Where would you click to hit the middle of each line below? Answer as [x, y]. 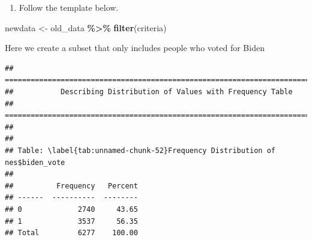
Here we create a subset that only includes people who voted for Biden [135, 48]
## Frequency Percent [71, 186]
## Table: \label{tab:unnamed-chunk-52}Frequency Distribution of [140, 150]
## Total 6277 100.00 [71, 233]
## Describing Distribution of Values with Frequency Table [149, 91]
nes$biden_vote [35, 162]
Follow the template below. [69, 7]
